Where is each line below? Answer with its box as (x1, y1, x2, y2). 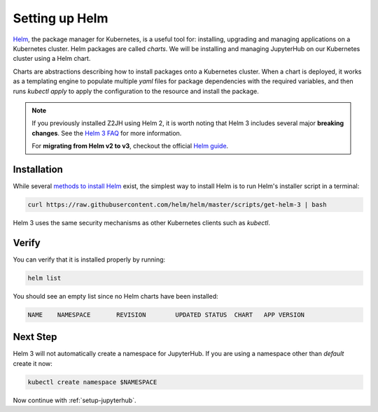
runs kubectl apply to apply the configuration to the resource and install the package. (13, 87, 259, 95)
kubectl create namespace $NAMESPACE (27, 378, 157, 386)
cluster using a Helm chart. (13, 55, 91, 63)
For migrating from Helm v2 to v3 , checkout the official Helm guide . (31, 142, 229, 150)
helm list (27, 274, 62, 282)
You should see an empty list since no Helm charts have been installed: (13, 292, 218, 300)
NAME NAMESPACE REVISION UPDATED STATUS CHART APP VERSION (27, 311, 304, 318)
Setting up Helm (13, 10, 108, 26)
